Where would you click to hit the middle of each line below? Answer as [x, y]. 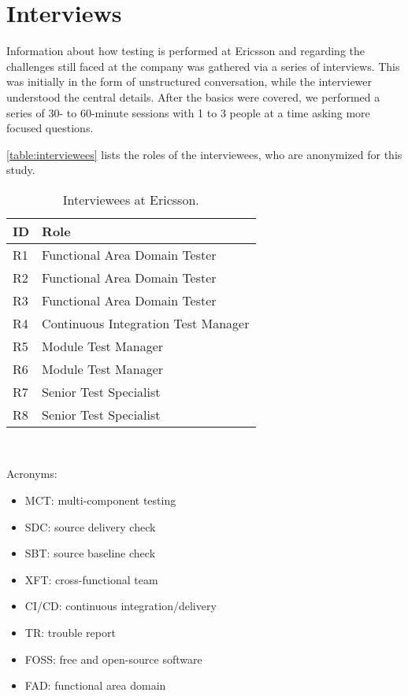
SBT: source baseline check [90, 553]
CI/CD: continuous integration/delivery [121, 606]
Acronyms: [32, 474]
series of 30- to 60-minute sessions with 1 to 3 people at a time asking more [188, 112]
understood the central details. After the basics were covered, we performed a [193, 96]
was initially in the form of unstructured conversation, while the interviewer [189, 81]
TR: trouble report [70, 633]
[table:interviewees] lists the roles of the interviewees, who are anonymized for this [204, 154]
